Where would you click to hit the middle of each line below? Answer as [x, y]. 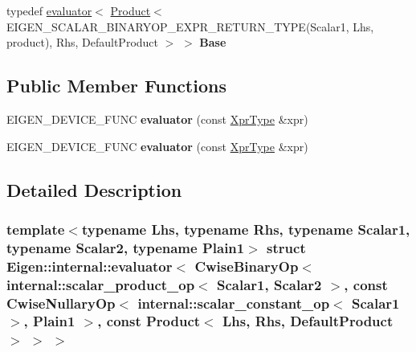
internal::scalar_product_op [101, 284]
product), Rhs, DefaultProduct [83, 42]
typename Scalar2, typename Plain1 [126, 247]
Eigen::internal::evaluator [90, 266]
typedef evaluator [49, 10]
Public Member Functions [116, 86]
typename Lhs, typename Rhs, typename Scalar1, [246, 229]
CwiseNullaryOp [61, 303]
